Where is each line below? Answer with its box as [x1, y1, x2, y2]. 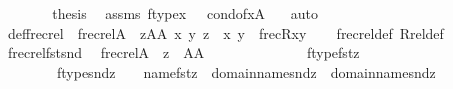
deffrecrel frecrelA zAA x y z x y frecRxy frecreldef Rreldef [7, 22, 444, 43]
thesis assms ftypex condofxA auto [52, 3, 318, 23]
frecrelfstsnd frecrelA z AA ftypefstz [7, 42, 360, 63]
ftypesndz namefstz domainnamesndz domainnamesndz [56, 61, 436, 82]
